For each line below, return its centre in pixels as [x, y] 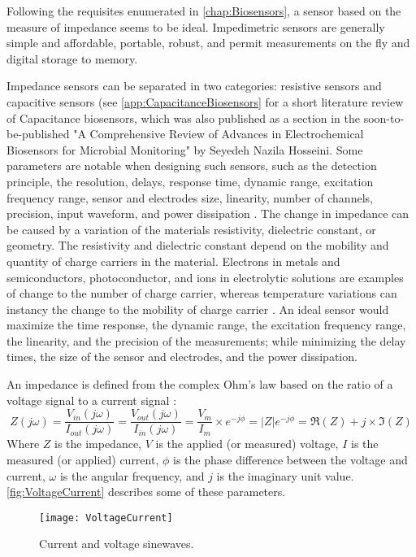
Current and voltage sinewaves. [117, 544]
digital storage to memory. [72, 58]
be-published [38, 134]
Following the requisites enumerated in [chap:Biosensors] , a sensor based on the [204, 11]
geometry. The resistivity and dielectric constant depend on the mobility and [198, 245]
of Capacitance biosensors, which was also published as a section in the [184, 117]
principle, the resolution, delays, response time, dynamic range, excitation [190, 181]
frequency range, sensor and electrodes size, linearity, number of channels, [190, 197]
